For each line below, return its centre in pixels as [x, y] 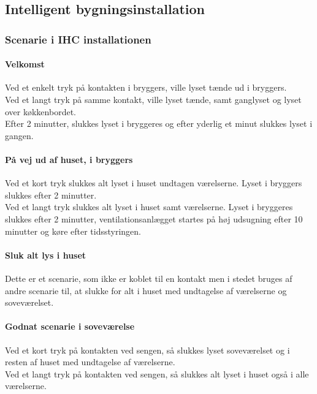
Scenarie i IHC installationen [78, 39]
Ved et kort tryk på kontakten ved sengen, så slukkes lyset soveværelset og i [147, 350]
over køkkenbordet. [40, 111]
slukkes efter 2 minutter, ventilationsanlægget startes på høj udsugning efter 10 [154, 218]
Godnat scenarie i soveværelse [70, 326]
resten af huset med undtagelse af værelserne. [90, 362]
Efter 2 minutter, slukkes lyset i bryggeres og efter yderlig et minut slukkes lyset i [159, 123]
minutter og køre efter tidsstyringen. [73, 231]
